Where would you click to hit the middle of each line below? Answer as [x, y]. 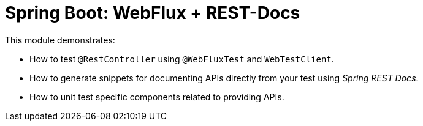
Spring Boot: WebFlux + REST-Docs [153, 13]
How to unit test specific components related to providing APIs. [157, 97]
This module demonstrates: [60, 40]
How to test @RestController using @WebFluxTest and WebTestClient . [182, 59]
